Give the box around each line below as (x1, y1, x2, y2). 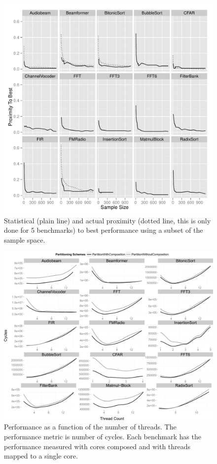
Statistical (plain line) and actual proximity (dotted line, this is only (4, 215, 211, 225)
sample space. (4, 234, 45, 245)
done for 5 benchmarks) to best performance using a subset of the (4, 225, 203, 235)
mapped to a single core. (4, 451, 78, 461)
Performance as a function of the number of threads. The (4, 422, 177, 432)
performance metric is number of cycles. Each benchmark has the (4, 431, 201, 441)
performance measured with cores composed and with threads (4, 441, 191, 451)
